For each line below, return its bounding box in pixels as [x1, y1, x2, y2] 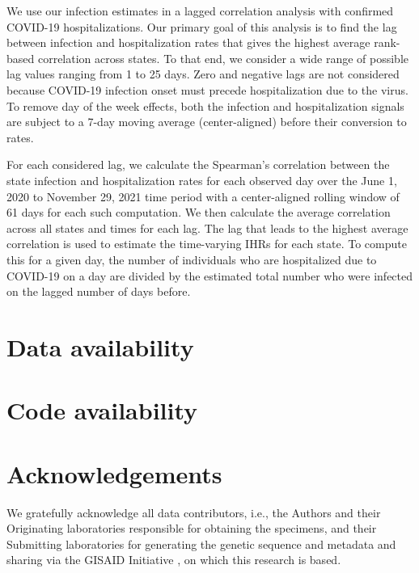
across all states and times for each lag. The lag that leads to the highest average [6, 219, 408, 236]
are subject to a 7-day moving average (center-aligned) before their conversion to [6, 113, 407, 130]
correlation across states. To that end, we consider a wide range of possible [37, 49, 408, 66]
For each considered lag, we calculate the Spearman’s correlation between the [6, 156, 390, 173]
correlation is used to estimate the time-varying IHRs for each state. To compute [6, 235, 407, 252]
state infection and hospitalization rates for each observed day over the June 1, [6, 171, 397, 188]
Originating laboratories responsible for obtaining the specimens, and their [6, 520, 377, 537]
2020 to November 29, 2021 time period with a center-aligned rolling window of [6, 187, 400, 204]
